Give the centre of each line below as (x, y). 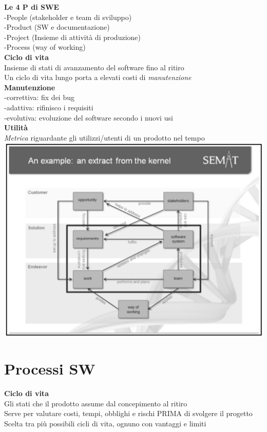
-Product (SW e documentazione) (57, 27)
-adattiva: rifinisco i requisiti (49, 107)
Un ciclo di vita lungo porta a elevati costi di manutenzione (98, 77)
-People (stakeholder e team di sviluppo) (68, 17)
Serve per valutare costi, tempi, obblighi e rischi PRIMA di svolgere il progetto (128, 413)
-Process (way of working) (45, 47)
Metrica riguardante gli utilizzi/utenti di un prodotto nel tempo (104, 137)
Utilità (16, 127)
